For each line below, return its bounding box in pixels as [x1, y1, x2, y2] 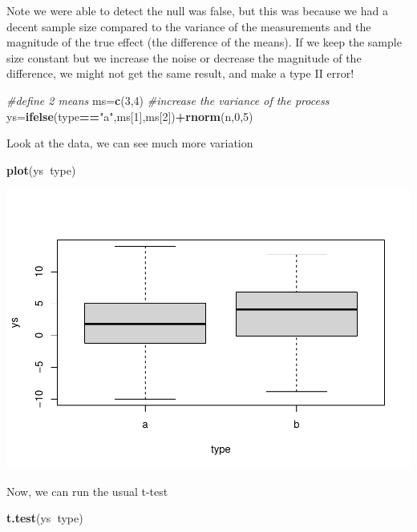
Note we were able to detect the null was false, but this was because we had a [6, 2, 388, 18]
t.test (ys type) [6, 510, 83, 526]
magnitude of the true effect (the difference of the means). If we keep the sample [6, 34, 402, 50]
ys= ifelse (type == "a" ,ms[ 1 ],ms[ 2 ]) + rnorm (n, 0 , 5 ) [6, 107, 253, 124]
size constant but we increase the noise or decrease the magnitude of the [6, 49, 362, 66]
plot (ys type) [6, 161, 76, 178]
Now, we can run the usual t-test [6, 482, 168, 499]
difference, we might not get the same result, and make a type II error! [6, 65, 354, 82]
